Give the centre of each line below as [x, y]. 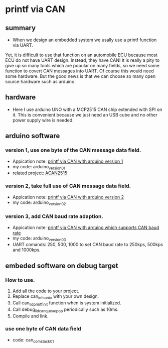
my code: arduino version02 [39, 203]
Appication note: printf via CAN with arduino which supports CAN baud [86, 227]
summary [21, 28]
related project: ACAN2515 [40, 173]
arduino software [33, 136]
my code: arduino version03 [39, 239]
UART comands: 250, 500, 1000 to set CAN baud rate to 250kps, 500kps [88, 245]
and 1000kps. [27, 250]
